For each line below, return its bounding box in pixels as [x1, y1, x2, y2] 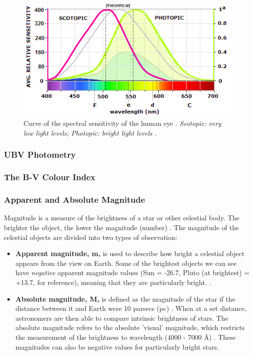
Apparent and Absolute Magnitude [4, 193, 145, 206]
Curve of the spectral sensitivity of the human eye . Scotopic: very [23, 118, 221, 128]
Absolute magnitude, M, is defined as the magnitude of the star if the [15, 293, 235, 304]
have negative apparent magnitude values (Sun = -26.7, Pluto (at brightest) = [15, 267, 250, 278]
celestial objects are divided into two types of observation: [4, 232, 177, 242]
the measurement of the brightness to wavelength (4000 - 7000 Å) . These [15, 331, 236, 342]
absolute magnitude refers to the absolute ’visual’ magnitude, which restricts [15, 322, 245, 332]
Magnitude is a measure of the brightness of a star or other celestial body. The [4, 213, 240, 223]
